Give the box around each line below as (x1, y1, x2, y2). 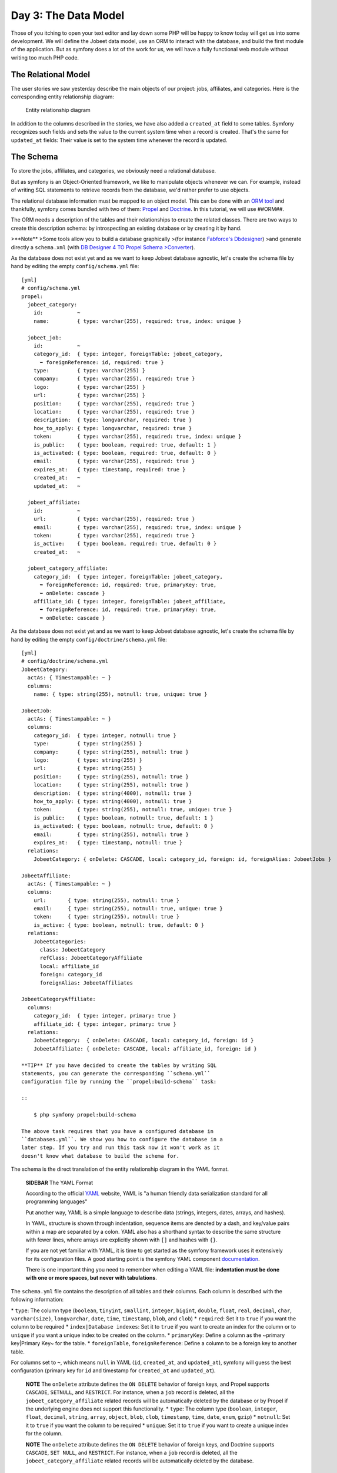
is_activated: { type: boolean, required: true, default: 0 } (33, 450, 217, 456)
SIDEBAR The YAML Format (25, 1179, 94, 1186)
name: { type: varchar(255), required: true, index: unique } (33, 318, 242, 324)
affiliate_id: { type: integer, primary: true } (33, 1020, 176, 1028)
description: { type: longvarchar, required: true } (33, 417, 192, 424)
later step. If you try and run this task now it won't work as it (21, 1144, 220, 1151)
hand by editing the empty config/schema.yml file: (11, 263, 139, 270)
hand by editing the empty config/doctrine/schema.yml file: (11, 636, 167, 643)
